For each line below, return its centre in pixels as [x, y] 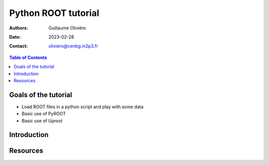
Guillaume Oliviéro [67, 28]
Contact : [19, 46]
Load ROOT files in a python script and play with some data [83, 107]
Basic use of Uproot [42, 121]
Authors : [19, 28]
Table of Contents [28, 57]
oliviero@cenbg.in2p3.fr [73, 46]
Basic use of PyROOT [44, 114]
